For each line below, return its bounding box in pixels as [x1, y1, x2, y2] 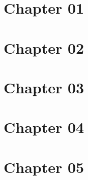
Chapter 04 [4, 117, 84, 137]
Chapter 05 [4, 156, 84, 177]
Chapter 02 [4, 37, 84, 58]
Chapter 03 [4, 77, 84, 97]
